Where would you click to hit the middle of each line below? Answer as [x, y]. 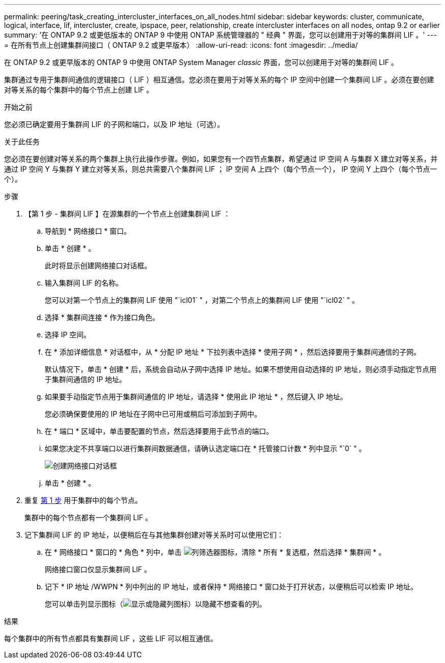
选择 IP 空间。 [68, 335]
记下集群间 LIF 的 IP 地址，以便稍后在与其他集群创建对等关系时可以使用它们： [154, 535]
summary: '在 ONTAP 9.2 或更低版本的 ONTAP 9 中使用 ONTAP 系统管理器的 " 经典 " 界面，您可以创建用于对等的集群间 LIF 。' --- [220, 35]
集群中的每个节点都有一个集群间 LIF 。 [88, 517]
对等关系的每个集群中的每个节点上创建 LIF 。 [79, 90]
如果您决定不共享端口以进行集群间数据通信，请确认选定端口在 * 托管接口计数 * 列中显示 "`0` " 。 [205, 448]
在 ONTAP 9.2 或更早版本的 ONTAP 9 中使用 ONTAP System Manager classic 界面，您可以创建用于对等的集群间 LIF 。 [201, 62]
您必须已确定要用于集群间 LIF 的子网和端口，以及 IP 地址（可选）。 [114, 124]
